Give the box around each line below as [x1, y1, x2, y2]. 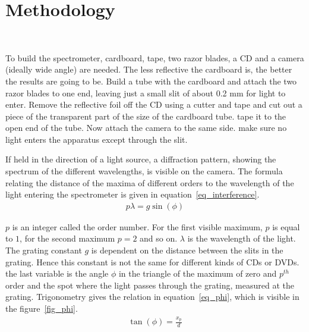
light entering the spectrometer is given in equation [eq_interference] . [5, 188, 260, 201]
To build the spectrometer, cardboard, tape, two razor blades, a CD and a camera [5, 51, 304, 64]
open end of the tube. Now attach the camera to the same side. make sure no [5, 121, 287, 134]
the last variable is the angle [5, 267, 109, 280]
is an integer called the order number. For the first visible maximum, [12, 220, 263, 233]
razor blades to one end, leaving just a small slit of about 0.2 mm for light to [5, 86, 286, 99]
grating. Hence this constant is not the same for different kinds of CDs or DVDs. [5, 255, 299, 268]
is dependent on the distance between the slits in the [91, 244, 283, 256]
